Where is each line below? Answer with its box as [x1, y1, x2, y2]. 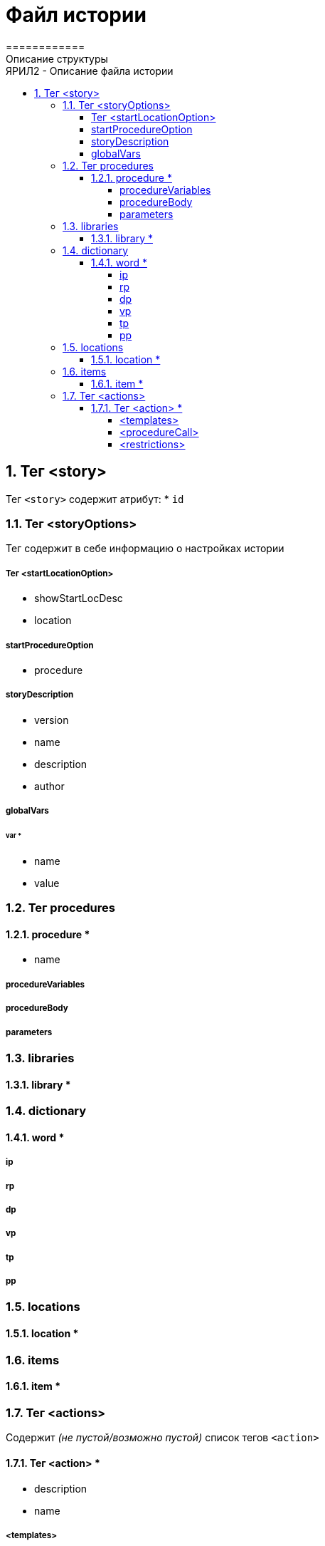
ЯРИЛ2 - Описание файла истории [6, 64, 174, 77]
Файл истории [6, 3, 146, 27]
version [34, 713, 69, 726]
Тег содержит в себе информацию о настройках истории [6, 542, 284, 555]
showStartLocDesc [34, 592, 123, 605]
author [34, 779, 65, 792]
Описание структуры [6, 52, 108, 65]
